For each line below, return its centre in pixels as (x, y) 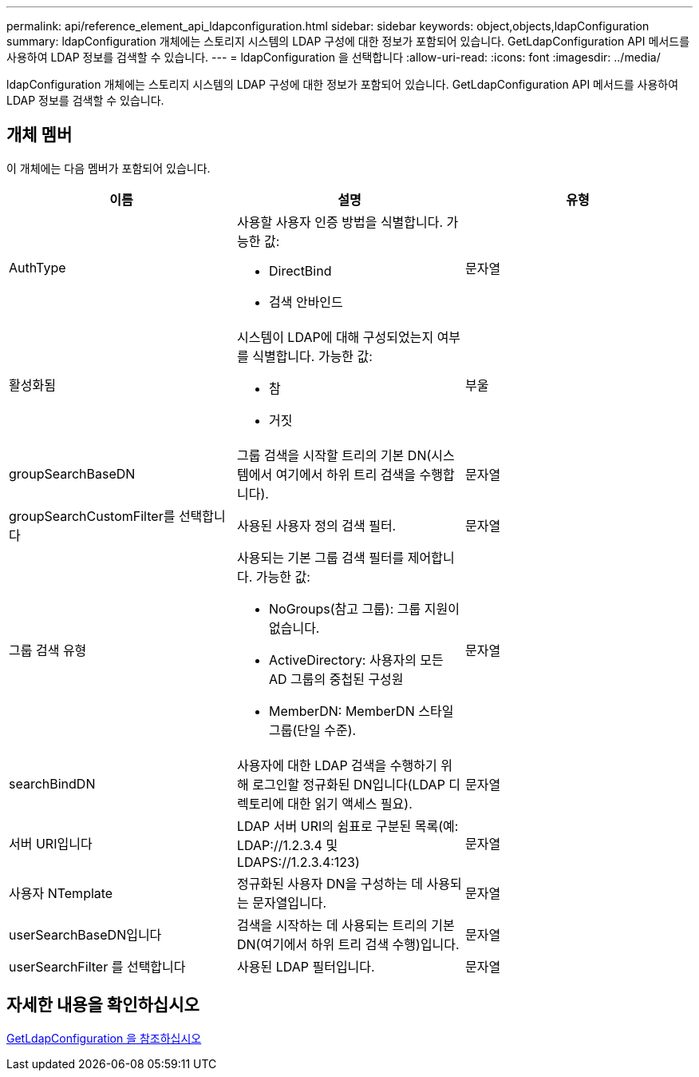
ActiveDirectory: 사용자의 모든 (356, 660)
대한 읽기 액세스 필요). (350, 803)
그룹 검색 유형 (48, 650)
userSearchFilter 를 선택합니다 (97, 966)
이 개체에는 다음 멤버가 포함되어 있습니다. (109, 168)
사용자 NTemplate (61, 893)
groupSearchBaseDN (72, 473)
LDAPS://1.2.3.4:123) (298, 862)
